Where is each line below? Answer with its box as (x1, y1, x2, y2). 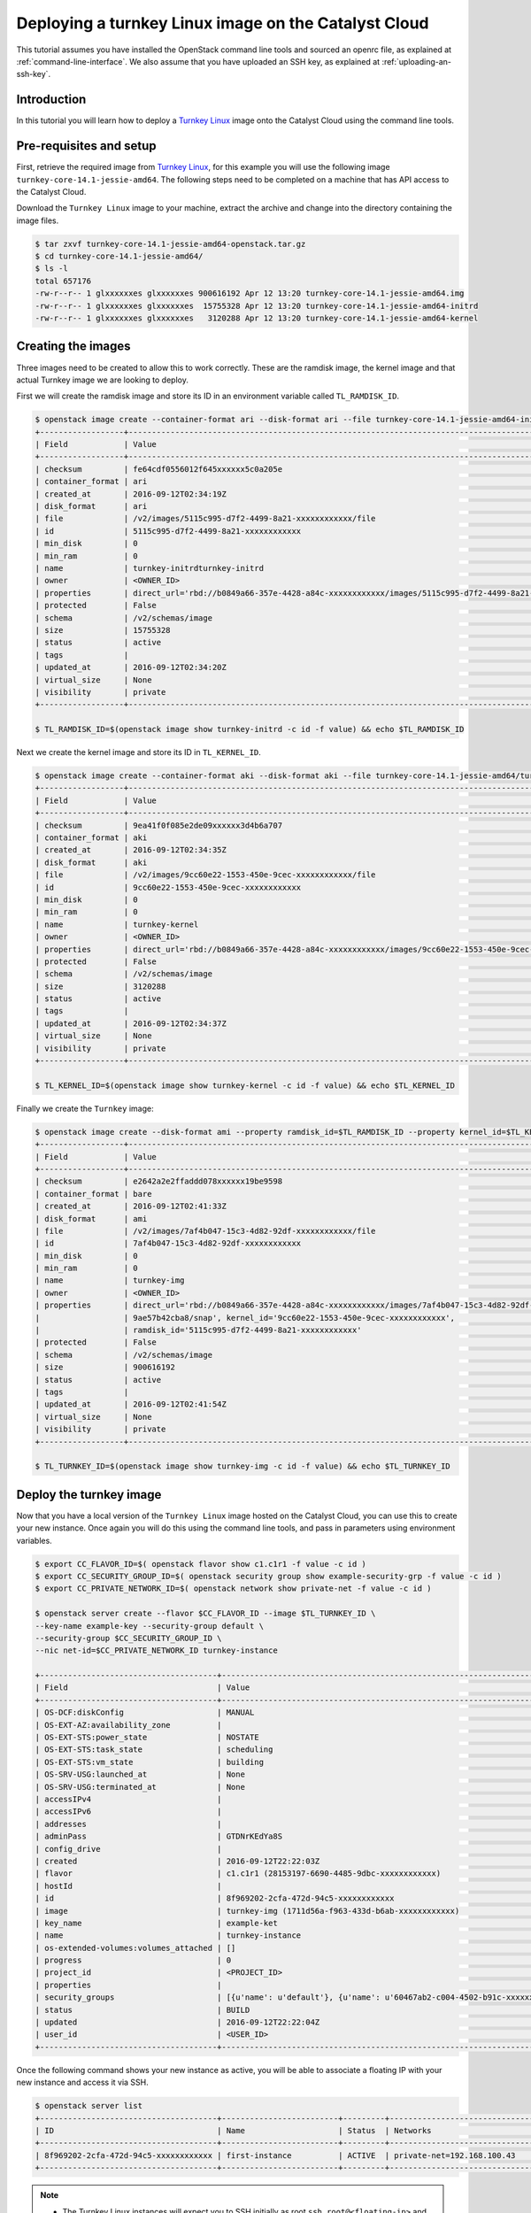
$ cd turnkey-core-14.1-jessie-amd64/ (35, 251, 204, 261)
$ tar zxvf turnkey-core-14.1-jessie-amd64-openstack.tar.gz (35, 239, 306, 249)
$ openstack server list (35, 2101, 143, 2111)
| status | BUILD (35, 2005, 250, 2015)
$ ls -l (35, 264, 68, 274)
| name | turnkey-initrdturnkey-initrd (35, 563, 265, 573)
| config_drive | (35, 1844, 222, 1854)
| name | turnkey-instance (35, 1931, 302, 1940)
